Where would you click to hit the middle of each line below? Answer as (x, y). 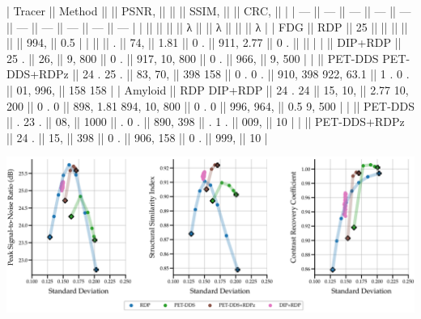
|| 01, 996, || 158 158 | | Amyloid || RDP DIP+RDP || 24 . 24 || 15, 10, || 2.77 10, (208, 89)
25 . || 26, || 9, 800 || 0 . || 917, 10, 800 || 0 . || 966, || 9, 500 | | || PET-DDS (193, 58)
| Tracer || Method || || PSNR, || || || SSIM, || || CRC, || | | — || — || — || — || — (209, 10)
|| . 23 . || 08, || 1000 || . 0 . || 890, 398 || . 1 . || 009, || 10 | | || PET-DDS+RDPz (206, 122)
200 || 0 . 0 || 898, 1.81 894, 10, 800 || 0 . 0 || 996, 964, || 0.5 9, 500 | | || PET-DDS (210, 105)
